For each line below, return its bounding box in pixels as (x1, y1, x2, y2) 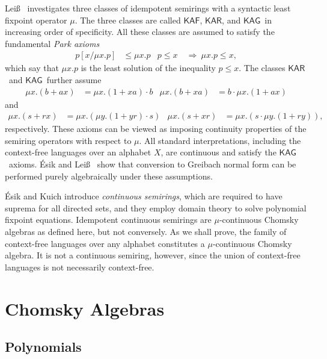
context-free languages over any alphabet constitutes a (5, 237, 205, 249)
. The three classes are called (75, 13, 181, 26)
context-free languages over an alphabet (5, 146, 151, 158)
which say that (5, 61, 59, 74)
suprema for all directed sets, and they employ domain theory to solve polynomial (5, 201, 307, 214)
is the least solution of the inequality (81, 61, 216, 74)
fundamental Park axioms (5, 37, 100, 49)
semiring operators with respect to (5, 134, 132, 146)
